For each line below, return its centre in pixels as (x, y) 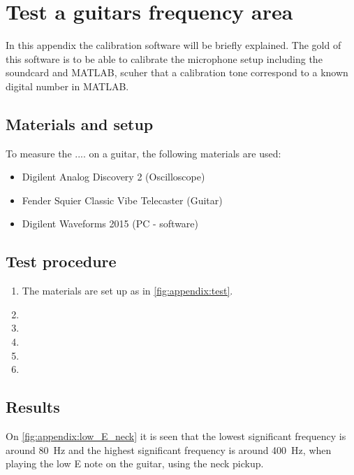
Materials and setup (80, 123)
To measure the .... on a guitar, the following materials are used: (143, 153)
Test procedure (61, 261)
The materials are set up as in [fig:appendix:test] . (127, 291)
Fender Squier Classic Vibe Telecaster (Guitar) (122, 200)
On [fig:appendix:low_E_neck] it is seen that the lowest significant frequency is (176, 436)
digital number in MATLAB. (67, 86)
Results (33, 407)
